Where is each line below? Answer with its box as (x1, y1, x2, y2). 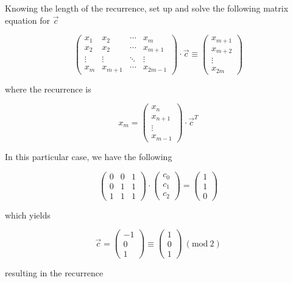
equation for (5, 13, 50, 26)
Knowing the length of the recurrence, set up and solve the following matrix (5, 2, 289, 14)
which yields (5, 208, 51, 221)
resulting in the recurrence (5, 267, 104, 279)
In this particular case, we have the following (5, 150, 172, 162)
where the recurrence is (5, 82, 91, 95)
